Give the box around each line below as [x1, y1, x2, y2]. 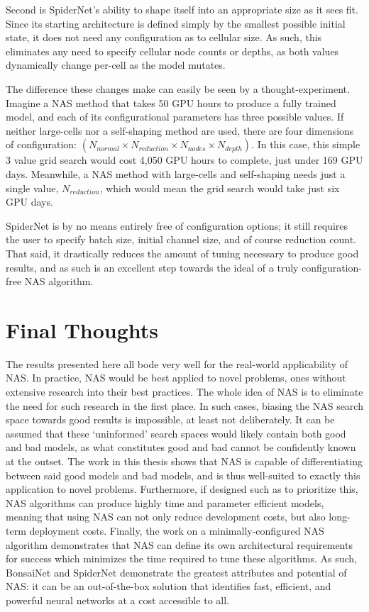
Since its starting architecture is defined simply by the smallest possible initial [6, 16, 346, 30]
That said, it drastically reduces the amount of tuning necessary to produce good [6, 245, 359, 260]
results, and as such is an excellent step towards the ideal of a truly [6, 260, 299, 274]
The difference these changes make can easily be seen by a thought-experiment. [6, 81, 350, 96]
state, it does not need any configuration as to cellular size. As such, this [6, 30, 322, 45]
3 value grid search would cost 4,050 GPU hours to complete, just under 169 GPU [6, 152, 363, 167]
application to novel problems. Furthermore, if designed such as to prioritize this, [6, 482, 358, 496]
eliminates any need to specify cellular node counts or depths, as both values [6, 43, 339, 58]
